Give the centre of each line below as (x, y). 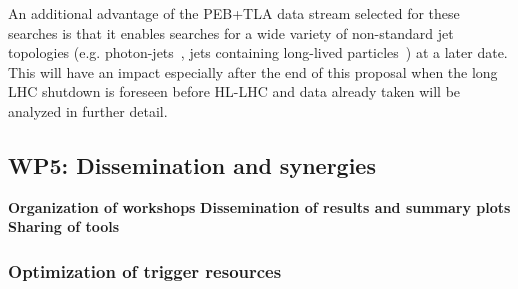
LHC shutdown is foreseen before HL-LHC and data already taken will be (234, 91)
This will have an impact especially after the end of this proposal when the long (253, 71)
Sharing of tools (64, 226)
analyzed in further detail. (88, 110)
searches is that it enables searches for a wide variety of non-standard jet (231, 32)
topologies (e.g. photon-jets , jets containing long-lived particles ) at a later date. (258, 52)
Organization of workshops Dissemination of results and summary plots (259, 206)
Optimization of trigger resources (145, 270)
